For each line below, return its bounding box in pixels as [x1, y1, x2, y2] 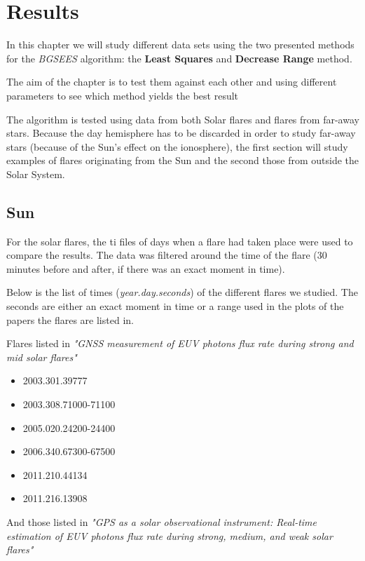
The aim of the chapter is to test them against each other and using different [6, 74, 337, 89]
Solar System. [6, 166, 65, 181]
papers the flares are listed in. [6, 312, 134, 327]
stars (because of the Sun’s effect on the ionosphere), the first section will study [6, 139, 348, 154]
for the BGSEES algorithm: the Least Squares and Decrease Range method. [6, 50, 352, 65]
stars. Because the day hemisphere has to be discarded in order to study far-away [6, 126, 356, 140]
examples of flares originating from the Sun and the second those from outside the [6, 153, 359, 168]
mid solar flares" [6, 349, 77, 364]
